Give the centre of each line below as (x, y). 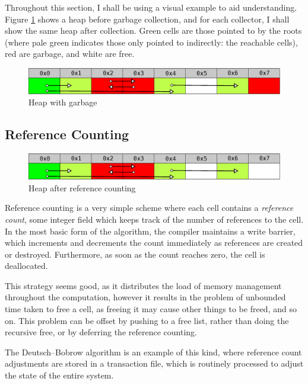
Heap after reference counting (82, 187)
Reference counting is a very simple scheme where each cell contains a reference (149, 208)
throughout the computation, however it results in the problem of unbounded (145, 297)
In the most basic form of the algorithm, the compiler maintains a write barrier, (150, 231)
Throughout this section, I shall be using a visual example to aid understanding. (151, 7)
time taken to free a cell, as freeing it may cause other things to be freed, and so (151, 309)
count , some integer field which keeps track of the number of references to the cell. (154, 219)
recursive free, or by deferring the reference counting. (101, 332)
